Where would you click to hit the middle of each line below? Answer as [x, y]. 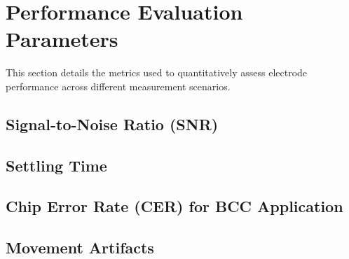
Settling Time [56, 165]
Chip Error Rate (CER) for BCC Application [174, 206]
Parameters [62, 39]
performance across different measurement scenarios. [118, 86]
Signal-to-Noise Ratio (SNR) [112, 124]
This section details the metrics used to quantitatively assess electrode [157, 72]
